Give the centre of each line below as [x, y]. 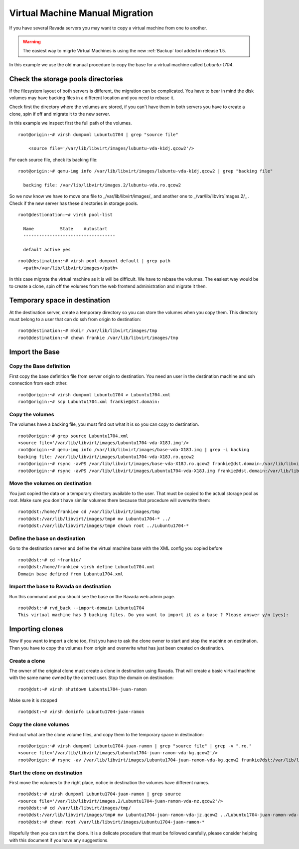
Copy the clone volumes [39, 724]
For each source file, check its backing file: [53, 160]
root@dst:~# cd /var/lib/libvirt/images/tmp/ [75, 808]
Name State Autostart [65, 229]
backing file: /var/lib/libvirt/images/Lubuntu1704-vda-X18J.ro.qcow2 [106, 457]
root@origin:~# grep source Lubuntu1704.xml [74, 436]
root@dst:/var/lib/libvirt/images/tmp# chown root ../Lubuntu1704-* [103, 526]
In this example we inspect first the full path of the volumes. [71, 123]
